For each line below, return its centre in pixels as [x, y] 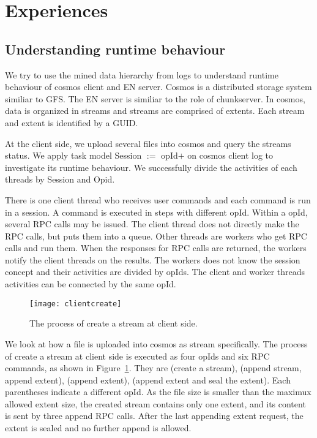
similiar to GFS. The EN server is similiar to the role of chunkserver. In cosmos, [155, 98]
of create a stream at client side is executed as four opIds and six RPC [137, 356]
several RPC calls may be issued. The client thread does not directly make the [152, 224]
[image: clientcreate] [76, 304]
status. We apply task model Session [73, 155]
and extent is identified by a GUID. [72, 122]
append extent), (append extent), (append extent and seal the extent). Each [148, 379]
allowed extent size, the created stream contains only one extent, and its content [155, 403]
